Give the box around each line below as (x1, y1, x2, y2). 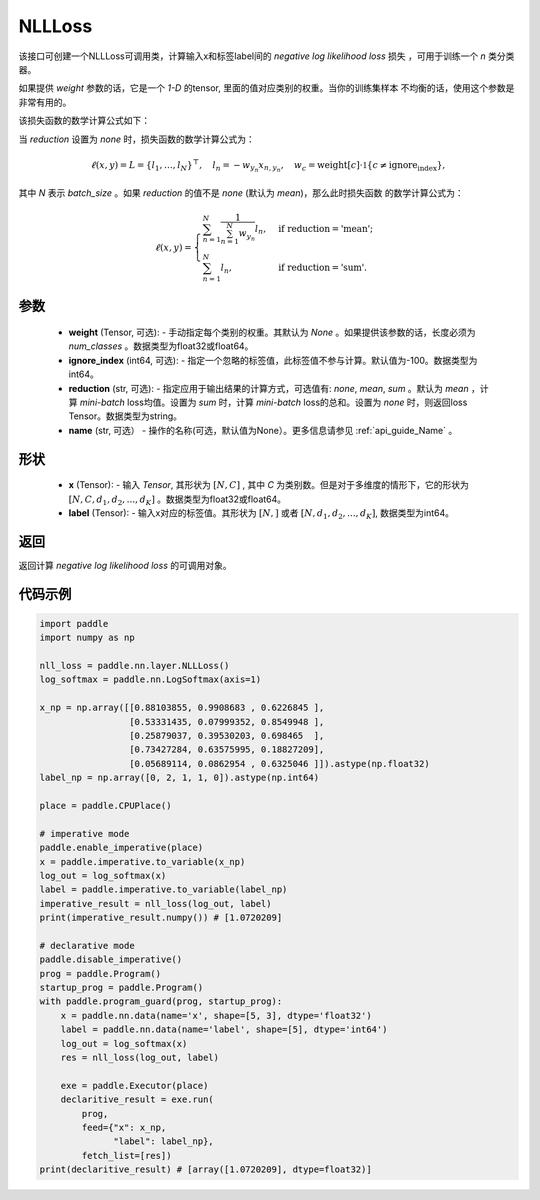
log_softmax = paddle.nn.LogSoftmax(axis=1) (39, 674, 262, 685)
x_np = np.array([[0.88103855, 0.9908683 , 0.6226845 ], (39, 702, 325, 714)
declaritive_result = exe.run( (60, 1094, 214, 1105)
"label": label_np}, (113, 1136, 214, 1147)
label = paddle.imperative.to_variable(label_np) (39, 884, 288, 895)
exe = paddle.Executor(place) (60, 1080, 209, 1091)
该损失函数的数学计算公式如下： (18, 115, 150, 127)
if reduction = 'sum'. (278, 262, 367, 274)
